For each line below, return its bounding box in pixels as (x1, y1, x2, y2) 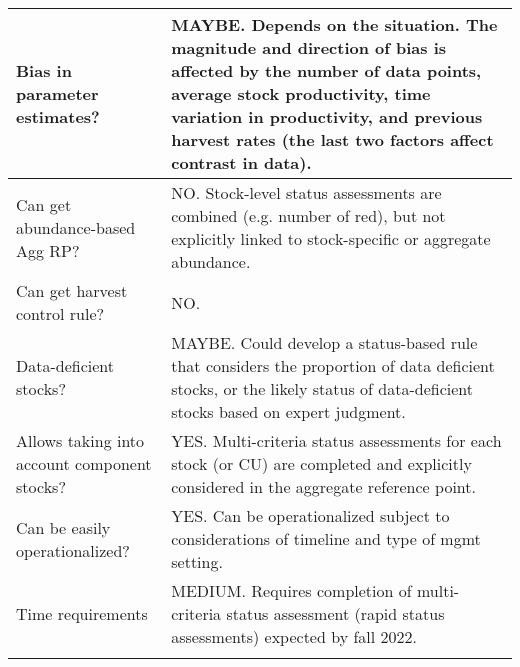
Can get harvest (16, 279, 128, 302)
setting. (171, 550, 223, 573)
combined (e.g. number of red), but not (171, 204, 446, 227)
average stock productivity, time (171, 82, 431, 105)
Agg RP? (16, 238, 80, 262)
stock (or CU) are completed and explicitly (171, 452, 472, 475)
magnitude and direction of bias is (171, 36, 447, 59)
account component (16, 452, 152, 475)
